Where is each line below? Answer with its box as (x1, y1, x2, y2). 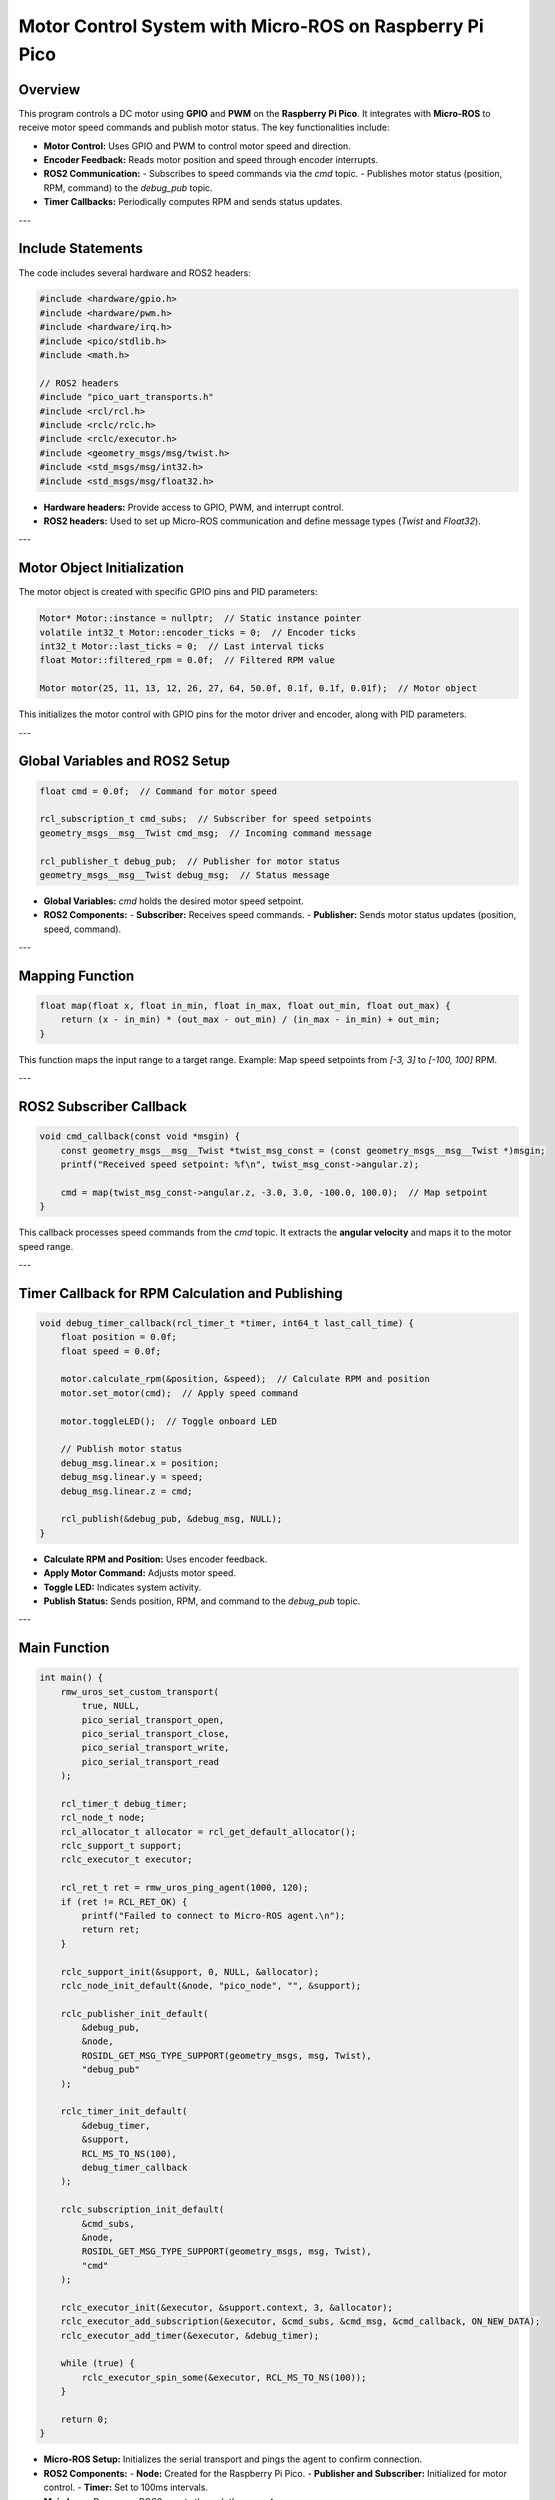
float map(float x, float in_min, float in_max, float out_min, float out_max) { (39, 1000, 452, 1012)
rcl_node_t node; (60, 1812, 146, 1824)
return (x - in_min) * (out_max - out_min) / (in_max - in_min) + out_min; (60, 1014, 441, 1025)
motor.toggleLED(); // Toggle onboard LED (60, 1415, 277, 1427)
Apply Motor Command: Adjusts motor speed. (43, 1567, 237, 1579)
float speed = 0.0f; (60, 1345, 162, 1357)
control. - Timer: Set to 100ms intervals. (43, 2481, 209, 2494)
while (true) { (60, 2358, 135, 2369)
